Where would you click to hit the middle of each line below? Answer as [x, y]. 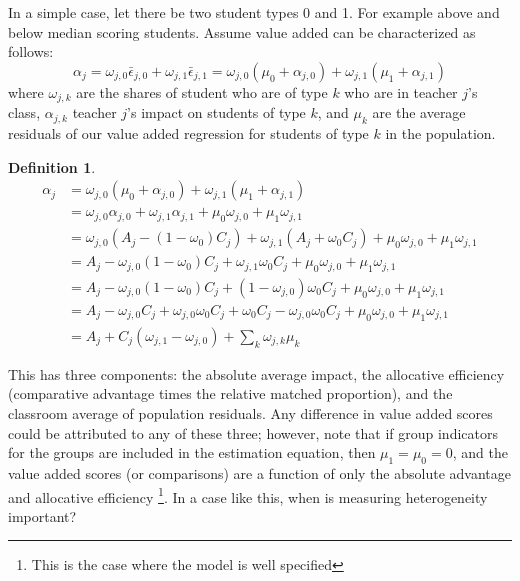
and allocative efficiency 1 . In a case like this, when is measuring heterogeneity [248, 495]
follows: [31, 51]
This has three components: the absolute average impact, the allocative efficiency [256, 373]
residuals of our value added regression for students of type [188, 133]
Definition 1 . [52, 166]
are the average [419, 112]
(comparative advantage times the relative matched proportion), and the [230, 393]
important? [42, 515]
